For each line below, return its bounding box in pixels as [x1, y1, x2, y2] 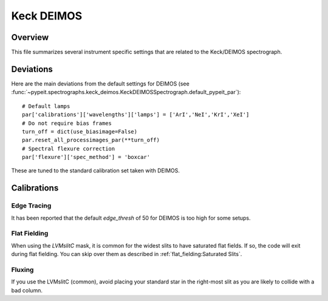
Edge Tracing [11, 201, 52, 210]
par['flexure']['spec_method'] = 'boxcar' [22, 154, 151, 161]
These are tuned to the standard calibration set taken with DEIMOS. [11, 167, 180, 174]
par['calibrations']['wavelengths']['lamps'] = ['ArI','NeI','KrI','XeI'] [22, 111, 250, 118]
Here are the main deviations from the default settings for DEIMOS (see [11, 79, 190, 87]
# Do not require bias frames [22, 120, 112, 127]
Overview [11, 32, 49, 42]
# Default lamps [22, 103, 70, 109]
